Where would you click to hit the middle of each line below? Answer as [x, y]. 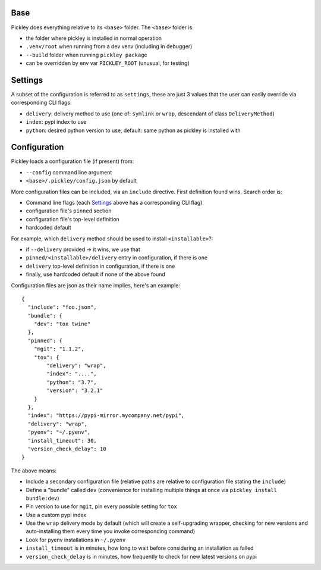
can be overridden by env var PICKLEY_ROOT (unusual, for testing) [108, 63]
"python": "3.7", [72, 382]
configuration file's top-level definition [73, 219]
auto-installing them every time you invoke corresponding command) [111, 531]
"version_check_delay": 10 [67, 449]
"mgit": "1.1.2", [59, 349]
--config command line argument [69, 172]
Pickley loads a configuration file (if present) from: [73, 161]
